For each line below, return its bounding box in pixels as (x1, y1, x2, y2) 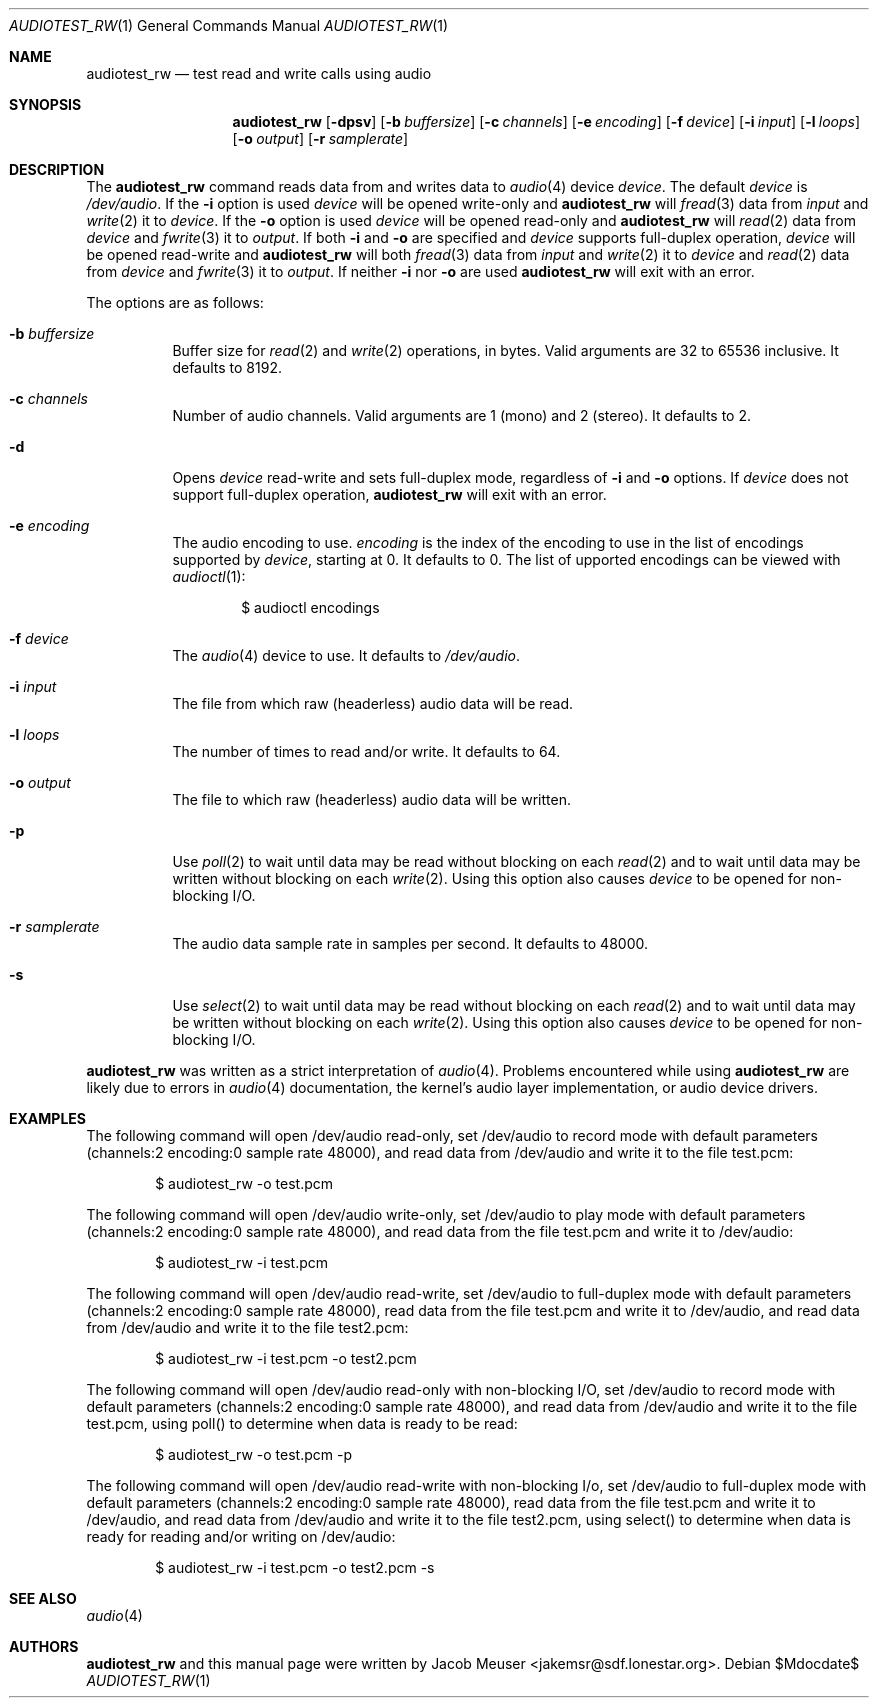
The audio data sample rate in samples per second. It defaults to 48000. (172, 935, 648, 952)
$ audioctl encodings (241, 599, 380, 616)
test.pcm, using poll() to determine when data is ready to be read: (86, 1415, 518, 1432)
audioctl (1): (172, 568, 246, 585)
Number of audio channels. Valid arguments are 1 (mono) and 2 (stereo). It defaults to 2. (172, 407, 752, 424)
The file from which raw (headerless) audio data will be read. (172, 695, 574, 712)
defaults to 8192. (172, 359, 282, 376)
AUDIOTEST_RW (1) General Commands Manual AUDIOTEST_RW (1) (9, 17, 449, 34)
